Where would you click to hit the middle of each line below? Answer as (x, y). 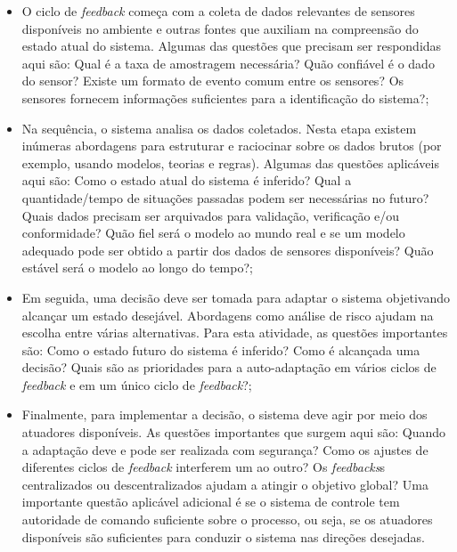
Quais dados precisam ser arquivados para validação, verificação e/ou (211, 215)
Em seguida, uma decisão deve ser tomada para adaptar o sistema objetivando (236, 297)
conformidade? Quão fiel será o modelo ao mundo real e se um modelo (213, 233)
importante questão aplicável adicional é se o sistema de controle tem (211, 502)
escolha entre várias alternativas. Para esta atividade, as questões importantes (235, 333)
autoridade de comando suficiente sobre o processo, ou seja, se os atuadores (227, 520)
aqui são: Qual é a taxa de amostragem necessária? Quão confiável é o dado (228, 63)
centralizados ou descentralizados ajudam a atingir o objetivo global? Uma (225, 484)
